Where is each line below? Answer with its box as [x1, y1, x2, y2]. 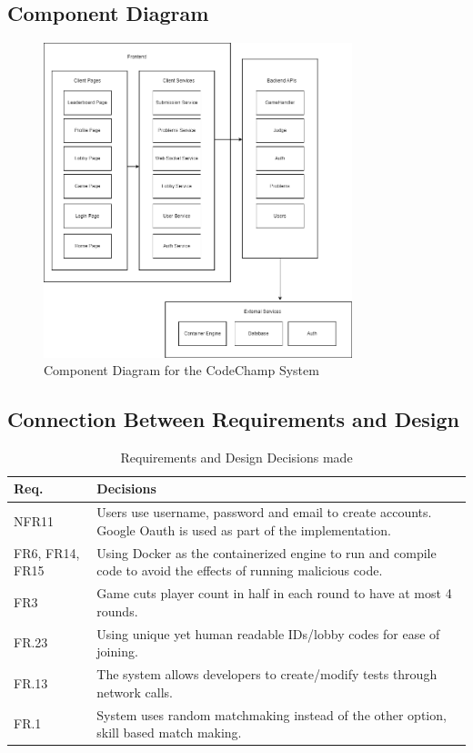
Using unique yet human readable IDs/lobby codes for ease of [96, 624, 440, 643]
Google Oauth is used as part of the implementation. [96, 520, 391, 539]
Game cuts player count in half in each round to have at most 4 [96, 584, 452, 603]
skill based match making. [96, 723, 242, 742]
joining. [96, 642, 138, 661]
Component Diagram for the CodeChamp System [44, 361, 319, 380]
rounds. [96, 601, 138, 620]
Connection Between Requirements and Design [7, 405, 460, 433]
